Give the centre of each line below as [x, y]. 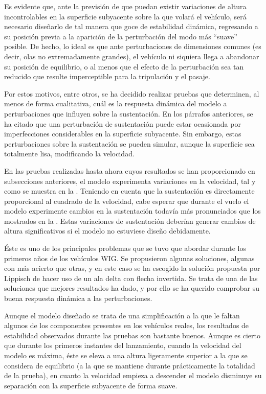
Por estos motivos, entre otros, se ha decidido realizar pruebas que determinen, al [132, 93]
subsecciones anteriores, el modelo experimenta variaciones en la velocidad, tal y [130, 181]
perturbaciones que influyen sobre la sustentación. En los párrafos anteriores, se [129, 113]
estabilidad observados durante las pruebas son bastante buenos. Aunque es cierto [132, 335]
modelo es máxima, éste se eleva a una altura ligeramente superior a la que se [126, 355]
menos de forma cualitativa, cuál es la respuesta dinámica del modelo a [116, 103]
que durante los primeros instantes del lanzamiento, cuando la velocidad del [123, 345]
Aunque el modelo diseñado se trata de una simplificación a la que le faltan [122, 315]
